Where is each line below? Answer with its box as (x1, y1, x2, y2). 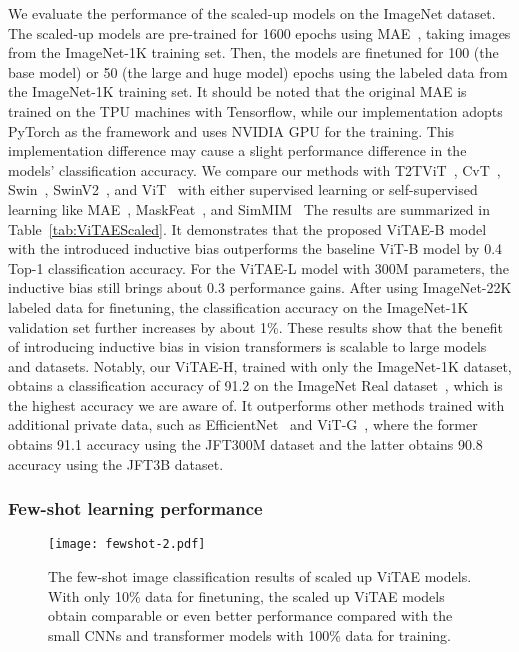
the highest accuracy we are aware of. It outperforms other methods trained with (8, 394, 505, 415)
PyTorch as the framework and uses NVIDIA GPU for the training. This (8, 120, 455, 141)
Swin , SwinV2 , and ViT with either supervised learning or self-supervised (8, 179, 478, 200)
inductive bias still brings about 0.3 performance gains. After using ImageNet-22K (8, 277, 512, 298)
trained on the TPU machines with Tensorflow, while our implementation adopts (8, 100, 503, 121)
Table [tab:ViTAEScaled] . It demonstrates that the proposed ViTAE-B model (8, 218, 487, 239)
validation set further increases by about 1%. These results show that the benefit (8, 316, 503, 337)
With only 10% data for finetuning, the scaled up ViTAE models (48, 585, 445, 606)
